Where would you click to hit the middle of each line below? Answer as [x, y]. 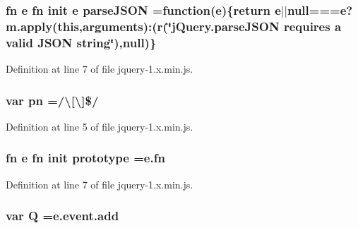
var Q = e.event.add [62, 216]
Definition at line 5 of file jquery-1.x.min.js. [100, 126]
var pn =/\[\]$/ [52, 100]
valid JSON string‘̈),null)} [81, 42]
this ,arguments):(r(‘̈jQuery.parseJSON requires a [199, 26]
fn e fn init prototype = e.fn [85, 158]
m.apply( [32, 26]
